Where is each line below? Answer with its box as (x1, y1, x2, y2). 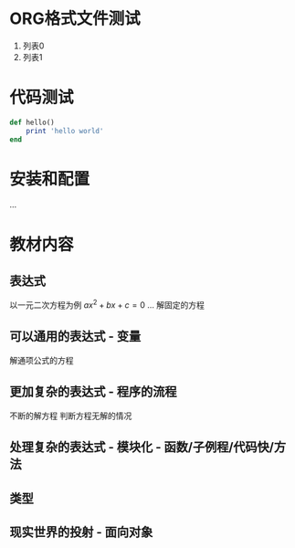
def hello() (9, 118, 55, 127)
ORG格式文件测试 (9, 8, 141, 29)
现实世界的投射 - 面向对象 (9, 524, 153, 540)
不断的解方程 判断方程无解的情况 (9, 410, 132, 421)
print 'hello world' (26, 126, 104, 135)
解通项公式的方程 (9, 354, 74, 365)
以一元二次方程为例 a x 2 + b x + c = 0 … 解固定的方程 (9, 298, 205, 311)
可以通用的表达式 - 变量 (9, 329, 142, 344)
